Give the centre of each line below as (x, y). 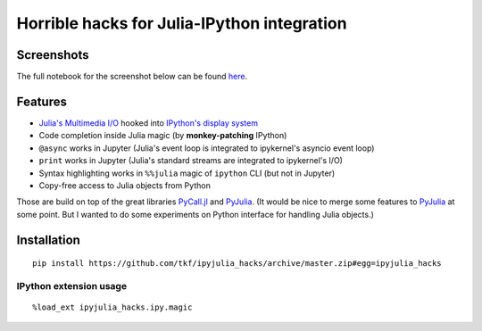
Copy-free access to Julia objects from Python (125, 185)
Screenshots (53, 55)
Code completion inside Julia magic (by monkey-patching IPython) (163, 136)
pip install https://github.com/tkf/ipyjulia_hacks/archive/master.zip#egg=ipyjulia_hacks (237, 264)
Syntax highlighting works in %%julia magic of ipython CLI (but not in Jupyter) (187, 173)
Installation (48, 240)
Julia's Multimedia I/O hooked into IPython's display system (149, 123)
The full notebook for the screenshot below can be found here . (132, 77)
